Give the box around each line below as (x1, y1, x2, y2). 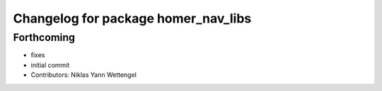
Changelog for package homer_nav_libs (13, 11, 252, 26)
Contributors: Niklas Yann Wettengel (30, 71, 137, 79)
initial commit (30, 61, 70, 69)
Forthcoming (13, 31, 76, 44)
